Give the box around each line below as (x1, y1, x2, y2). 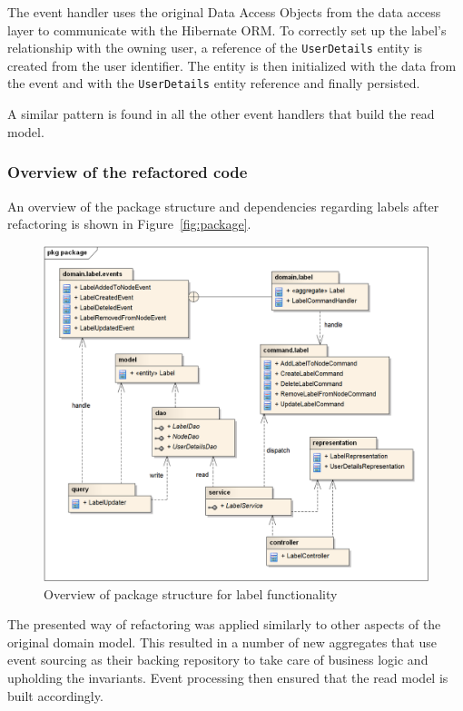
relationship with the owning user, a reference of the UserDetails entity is (7, 38, 423, 57)
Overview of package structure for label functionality (44, 584, 338, 603)
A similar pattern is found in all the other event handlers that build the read (7, 104, 435, 123)
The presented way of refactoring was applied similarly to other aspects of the (7, 615, 441, 634)
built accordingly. (7, 686, 103, 705)
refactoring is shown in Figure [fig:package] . (7, 214, 251, 233)
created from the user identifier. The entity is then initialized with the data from (7, 55, 457, 74)
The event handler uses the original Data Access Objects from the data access (7, 3, 441, 21)
